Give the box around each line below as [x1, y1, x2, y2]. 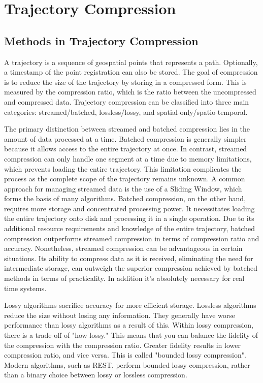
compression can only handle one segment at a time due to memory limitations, [4, 153, 252, 164]
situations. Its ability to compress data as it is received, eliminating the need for [4, 252, 253, 263]
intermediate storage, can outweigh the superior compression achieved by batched [4, 263, 258, 273]
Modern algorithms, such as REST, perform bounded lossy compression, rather [4, 359, 250, 370]
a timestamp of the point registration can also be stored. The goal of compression [4, 67, 258, 77]
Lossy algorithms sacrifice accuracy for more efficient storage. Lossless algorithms [4, 300, 256, 310]
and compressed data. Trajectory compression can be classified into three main [4, 96, 249, 107]
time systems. [4, 282, 47, 293]
